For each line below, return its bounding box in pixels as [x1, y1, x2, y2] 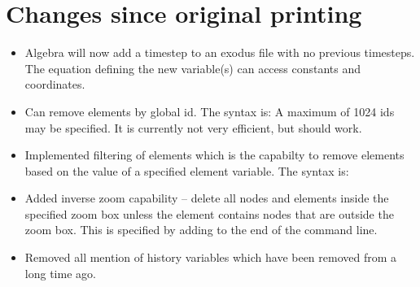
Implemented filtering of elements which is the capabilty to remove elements [24, 146, 405, 163]
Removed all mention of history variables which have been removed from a [24, 249, 397, 266]
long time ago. [24, 264, 96, 281]
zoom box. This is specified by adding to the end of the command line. [24, 221, 378, 238]
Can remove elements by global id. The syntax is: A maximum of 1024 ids [24, 102, 395, 120]
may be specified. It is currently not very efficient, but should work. [24, 119, 362, 136]
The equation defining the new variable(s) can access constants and [24, 59, 361, 76]
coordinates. [24, 76, 85, 93]
